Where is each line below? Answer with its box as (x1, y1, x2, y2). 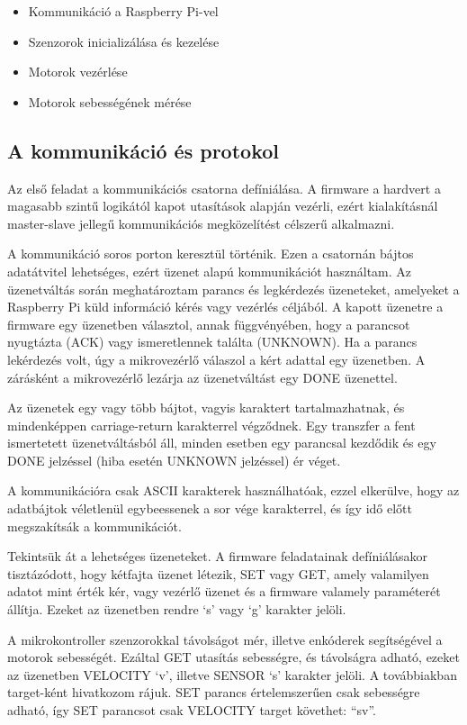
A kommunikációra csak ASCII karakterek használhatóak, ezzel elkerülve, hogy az (7, 481, 460, 500)
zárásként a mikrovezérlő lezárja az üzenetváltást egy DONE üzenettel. (7, 367, 398, 386)
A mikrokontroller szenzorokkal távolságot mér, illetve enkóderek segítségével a (7, 630, 443, 648)
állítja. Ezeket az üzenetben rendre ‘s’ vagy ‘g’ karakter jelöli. (7, 600, 346, 619)
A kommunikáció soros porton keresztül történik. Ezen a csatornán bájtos (7, 244, 414, 263)
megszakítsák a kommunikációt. (7, 516, 182, 535)
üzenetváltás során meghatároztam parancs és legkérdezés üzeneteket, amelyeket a (7, 279, 460, 298)
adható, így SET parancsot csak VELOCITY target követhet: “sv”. (7, 701, 376, 720)
